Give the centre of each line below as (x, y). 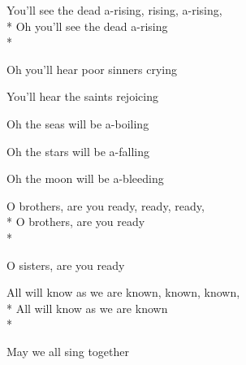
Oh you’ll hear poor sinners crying (92, 69)
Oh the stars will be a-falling (78, 151)
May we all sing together (68, 351)
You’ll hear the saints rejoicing (82, 96)
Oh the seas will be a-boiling (78, 123)
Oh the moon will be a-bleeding (85, 178)
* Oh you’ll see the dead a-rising (87, 26)
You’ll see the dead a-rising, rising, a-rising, (114, 10)
